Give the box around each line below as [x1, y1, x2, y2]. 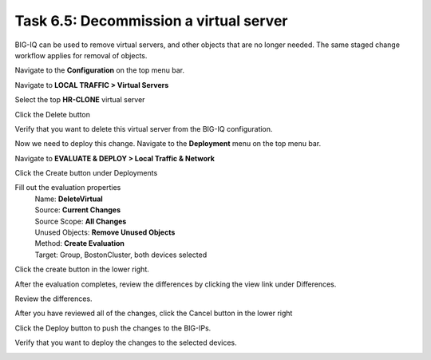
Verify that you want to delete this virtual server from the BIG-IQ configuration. [14, 124, 273, 133]
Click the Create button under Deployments [14, 168, 158, 178]
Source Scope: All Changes [34, 216, 127, 226]
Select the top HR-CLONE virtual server [14, 95, 145, 105]
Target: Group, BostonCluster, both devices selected [34, 250, 208, 259]
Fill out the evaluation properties [14, 183, 121, 192]
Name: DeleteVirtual [34, 194, 103, 204]
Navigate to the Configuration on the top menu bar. [14, 65, 185, 75]
